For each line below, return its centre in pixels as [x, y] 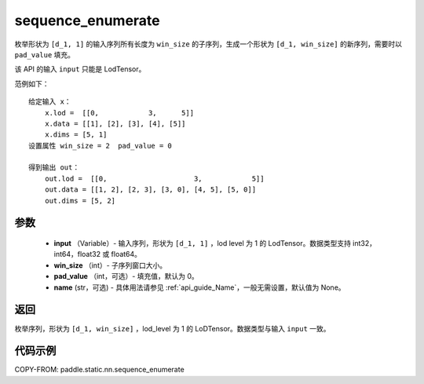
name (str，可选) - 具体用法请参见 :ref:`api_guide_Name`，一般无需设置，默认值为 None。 [199, 287]
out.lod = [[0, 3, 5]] [154, 178]
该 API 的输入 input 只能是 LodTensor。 [80, 69]
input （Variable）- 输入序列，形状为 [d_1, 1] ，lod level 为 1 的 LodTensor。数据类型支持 [202, 243]
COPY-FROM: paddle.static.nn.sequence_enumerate [99, 370]
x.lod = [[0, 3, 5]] [119, 113]
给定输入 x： [50, 102]
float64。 [126, 254]
